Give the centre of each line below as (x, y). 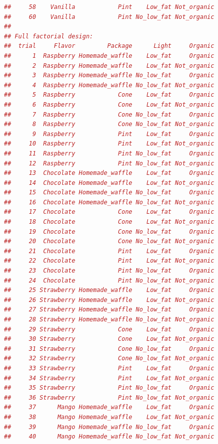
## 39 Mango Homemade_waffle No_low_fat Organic (109, 427)
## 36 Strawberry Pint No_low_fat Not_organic (109, 397)
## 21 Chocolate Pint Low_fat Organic (109, 251)
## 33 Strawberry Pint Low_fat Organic (109, 368)
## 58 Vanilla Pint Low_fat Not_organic (109, 7)
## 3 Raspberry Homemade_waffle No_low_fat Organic (109, 75)
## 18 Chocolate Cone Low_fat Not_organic (109, 222)
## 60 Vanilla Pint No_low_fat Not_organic (109, 17)
